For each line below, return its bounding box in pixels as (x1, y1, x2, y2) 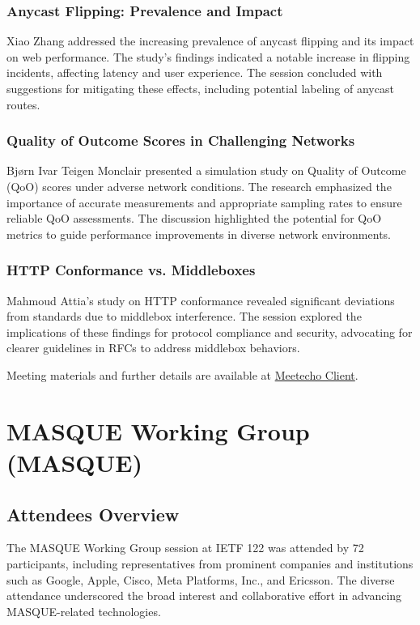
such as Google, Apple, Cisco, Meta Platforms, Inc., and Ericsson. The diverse (6, 571, 395, 588)
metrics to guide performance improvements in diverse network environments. (6, 225, 391, 242)
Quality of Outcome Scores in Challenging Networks (6, 130, 355, 151)
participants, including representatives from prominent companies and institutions (6, 555, 414, 572)
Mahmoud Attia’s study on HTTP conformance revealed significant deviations (6, 291, 395, 308)
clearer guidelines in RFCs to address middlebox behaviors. (6, 339, 300, 356)
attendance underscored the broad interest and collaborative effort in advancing (6, 587, 402, 604)
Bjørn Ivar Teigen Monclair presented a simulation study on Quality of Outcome (6, 162, 406, 179)
